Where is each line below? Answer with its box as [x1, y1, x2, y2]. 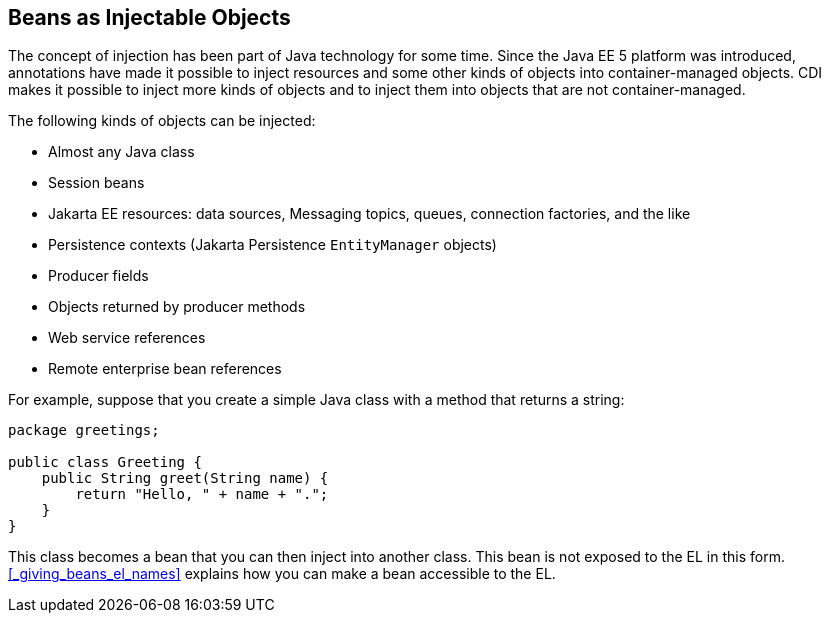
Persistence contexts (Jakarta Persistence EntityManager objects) [48, 236, 497, 254]
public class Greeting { [8, 454, 202, 471]
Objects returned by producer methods [48, 298, 306, 316]
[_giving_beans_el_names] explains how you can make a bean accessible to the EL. [8, 565, 556, 583]
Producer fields [48, 267, 149, 285]
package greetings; [8, 422, 160, 439]
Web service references [48, 329, 206, 347]
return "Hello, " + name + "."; [75, 486, 329, 503]
